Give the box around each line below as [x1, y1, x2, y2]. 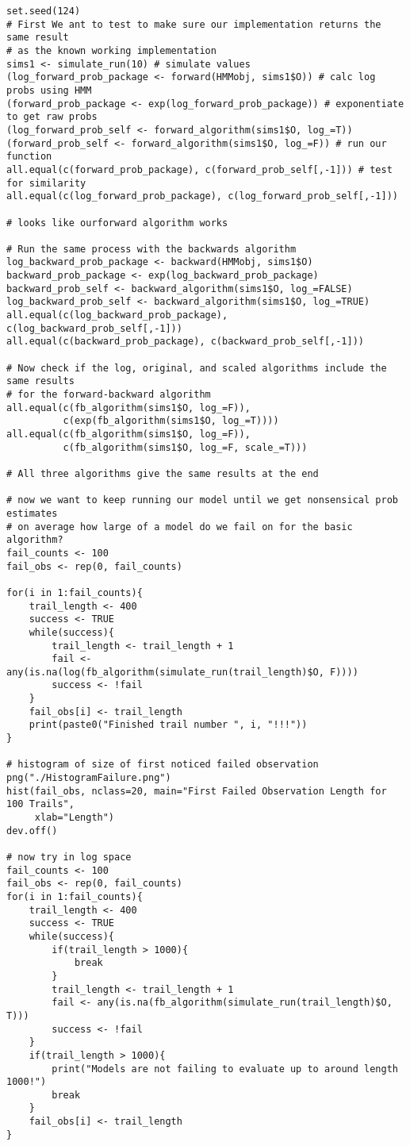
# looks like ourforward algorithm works [6, 217, 228, 229]
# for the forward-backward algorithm [6, 389, 211, 401]
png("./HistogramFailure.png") [6, 772, 171, 784]
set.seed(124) [6, 6, 81, 17]
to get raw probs [6, 111, 98, 123]
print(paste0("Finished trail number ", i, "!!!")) [29, 719, 308, 731]
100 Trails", [6, 798, 75, 810]
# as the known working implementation [6, 44, 216, 56]
